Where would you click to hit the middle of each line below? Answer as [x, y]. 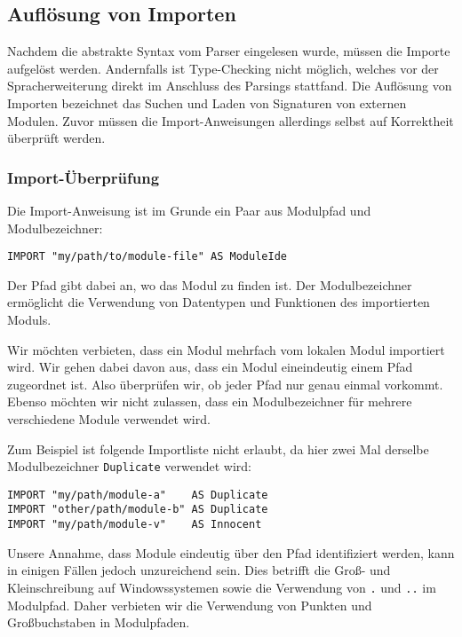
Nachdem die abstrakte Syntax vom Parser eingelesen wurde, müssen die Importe [229, 51]
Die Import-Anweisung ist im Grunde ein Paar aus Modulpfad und [189, 210]
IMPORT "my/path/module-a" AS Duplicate [138, 495]
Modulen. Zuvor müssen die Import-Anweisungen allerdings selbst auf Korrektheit [231, 120]
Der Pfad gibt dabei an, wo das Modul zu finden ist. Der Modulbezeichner [210, 284]
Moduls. [29, 320]
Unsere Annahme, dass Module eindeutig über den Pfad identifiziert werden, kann [231, 552]
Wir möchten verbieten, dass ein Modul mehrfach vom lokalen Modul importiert [226, 349]
